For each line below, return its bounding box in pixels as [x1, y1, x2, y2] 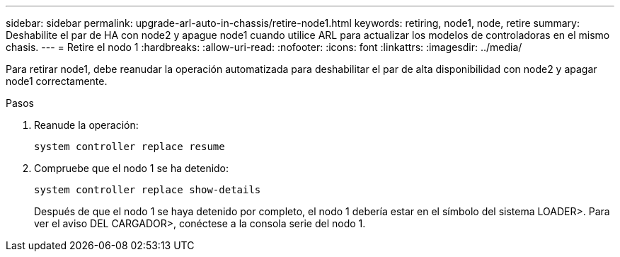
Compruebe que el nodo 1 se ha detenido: [34, 162, 229, 174]
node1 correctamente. [6, 75, 108, 87]
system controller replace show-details [34, 184, 261, 195]
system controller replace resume [34, 141, 225, 152]
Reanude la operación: [34, 119, 139, 131]
